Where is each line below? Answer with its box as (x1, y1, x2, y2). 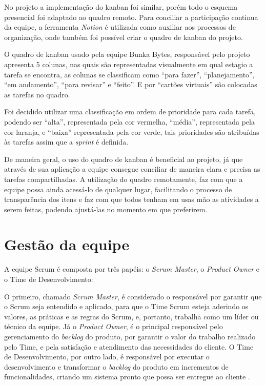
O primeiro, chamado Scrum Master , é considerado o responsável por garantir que (4, 291, 262, 301)
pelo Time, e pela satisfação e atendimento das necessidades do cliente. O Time (4, 341, 254, 352)
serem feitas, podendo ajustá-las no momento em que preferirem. (4, 204, 208, 214)
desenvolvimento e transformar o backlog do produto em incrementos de (4, 361, 229, 372)
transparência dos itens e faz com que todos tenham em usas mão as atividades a (4, 194, 259, 205)
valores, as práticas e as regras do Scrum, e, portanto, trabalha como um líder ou (4, 311, 259, 321)
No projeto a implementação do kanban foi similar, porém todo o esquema (4, 2, 238, 12)
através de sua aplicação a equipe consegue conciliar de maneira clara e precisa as (4, 164, 260, 174)
